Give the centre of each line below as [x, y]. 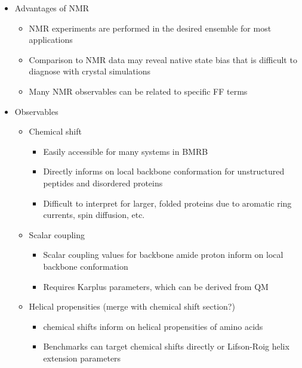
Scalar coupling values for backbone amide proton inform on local [163, 255]
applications [51, 40]
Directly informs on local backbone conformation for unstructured [164, 171]
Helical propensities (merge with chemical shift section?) [132, 306]
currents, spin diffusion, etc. [94, 215]
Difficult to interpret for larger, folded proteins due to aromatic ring [167, 203]
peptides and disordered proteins [103, 183]
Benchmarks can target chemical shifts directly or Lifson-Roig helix [166, 346]
